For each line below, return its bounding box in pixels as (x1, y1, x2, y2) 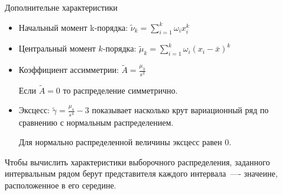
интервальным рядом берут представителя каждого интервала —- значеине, (5, 167, 278, 180)
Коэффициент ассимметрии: (18, 63, 119, 76)
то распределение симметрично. (63, 84, 178, 96)
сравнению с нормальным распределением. (18, 116, 174, 128)
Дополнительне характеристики (5, 1, 118, 13)
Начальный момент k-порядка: (18, 21, 128, 33)
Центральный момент (18, 42, 96, 55)
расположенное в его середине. (5, 178, 116, 191)
